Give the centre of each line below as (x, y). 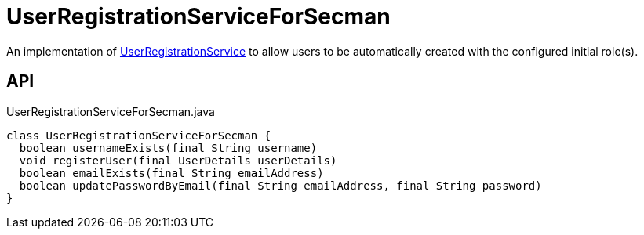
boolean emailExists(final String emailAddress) (171, 173)
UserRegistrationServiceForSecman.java (111, 111)
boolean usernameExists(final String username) (168, 148)
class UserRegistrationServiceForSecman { (139, 135)
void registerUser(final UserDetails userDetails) (178, 160)
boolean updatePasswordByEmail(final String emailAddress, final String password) (280, 185)
